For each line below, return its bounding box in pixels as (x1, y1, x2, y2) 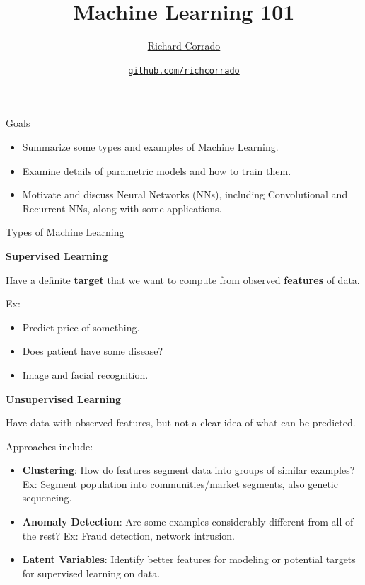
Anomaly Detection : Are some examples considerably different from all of (22, 514, 354, 529)
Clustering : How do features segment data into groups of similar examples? (22, 462, 355, 477)
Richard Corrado (147, 38, 221, 53)
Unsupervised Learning (6, 391, 121, 406)
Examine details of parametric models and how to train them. (22, 163, 291, 178)
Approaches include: (6, 438, 93, 453)
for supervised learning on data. (22, 565, 161, 580)
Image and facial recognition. (22, 367, 149, 382)
